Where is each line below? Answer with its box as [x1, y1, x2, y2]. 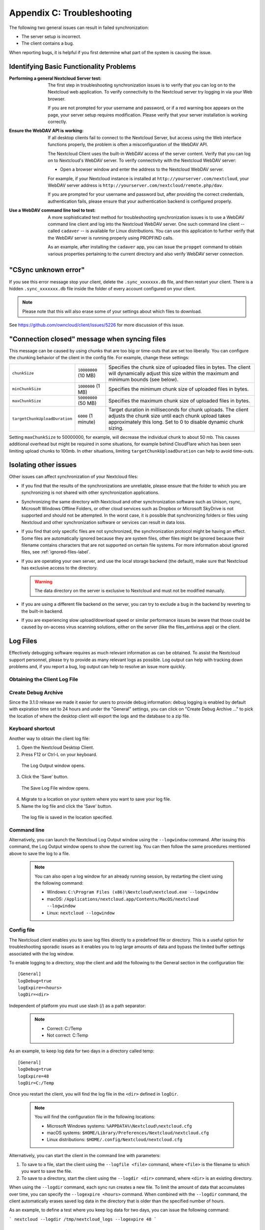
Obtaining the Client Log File [9, 676, 79, 682]
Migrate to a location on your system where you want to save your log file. [21, 796, 171, 802]
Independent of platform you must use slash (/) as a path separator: [9, 1003, 146, 1009]
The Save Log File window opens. [21, 785, 90, 791]
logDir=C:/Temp [18, 1080, 54, 1086]
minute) [78, 418, 96, 425]
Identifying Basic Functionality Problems [9, 62, 136, 71]
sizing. [108, 425, 124, 431]
